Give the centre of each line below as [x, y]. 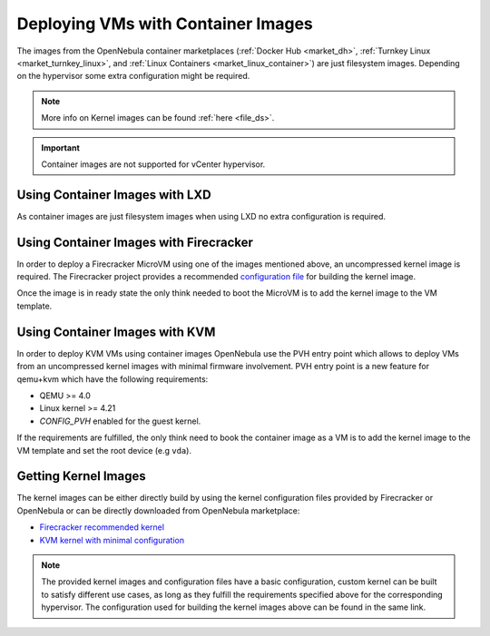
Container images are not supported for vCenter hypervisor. [153, 164]
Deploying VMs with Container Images [165, 24]
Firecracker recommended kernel [102, 527]
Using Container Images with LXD [114, 195]
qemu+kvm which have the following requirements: [113, 379]
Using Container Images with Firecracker [135, 242]
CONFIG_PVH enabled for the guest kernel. [120, 421]
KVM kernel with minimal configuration [112, 540]
